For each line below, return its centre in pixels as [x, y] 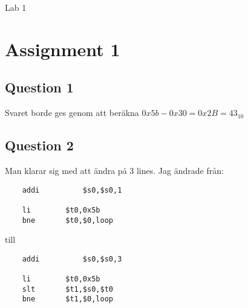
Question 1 [39, 87]
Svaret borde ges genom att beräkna [72, 113]
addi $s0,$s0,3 [72, 259]
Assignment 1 [63, 49]
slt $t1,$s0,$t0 [67, 289]
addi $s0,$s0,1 [72, 190]
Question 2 [39, 145]
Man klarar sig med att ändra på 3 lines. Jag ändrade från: [114, 170]
